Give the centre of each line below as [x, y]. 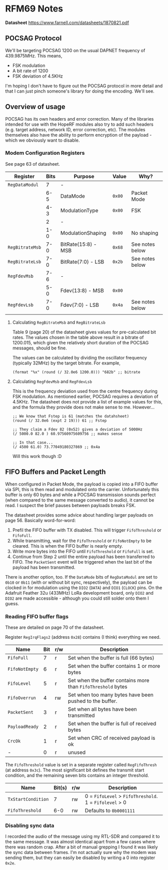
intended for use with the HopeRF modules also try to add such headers [79, 124]
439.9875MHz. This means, [34, 56]
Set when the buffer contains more [108, 680]
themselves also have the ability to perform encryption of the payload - [78, 135]
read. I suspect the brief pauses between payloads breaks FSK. [70, 505]
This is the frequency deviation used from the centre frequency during [85, 391]
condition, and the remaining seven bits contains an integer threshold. [77, 775]
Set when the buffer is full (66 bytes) [111, 658]
